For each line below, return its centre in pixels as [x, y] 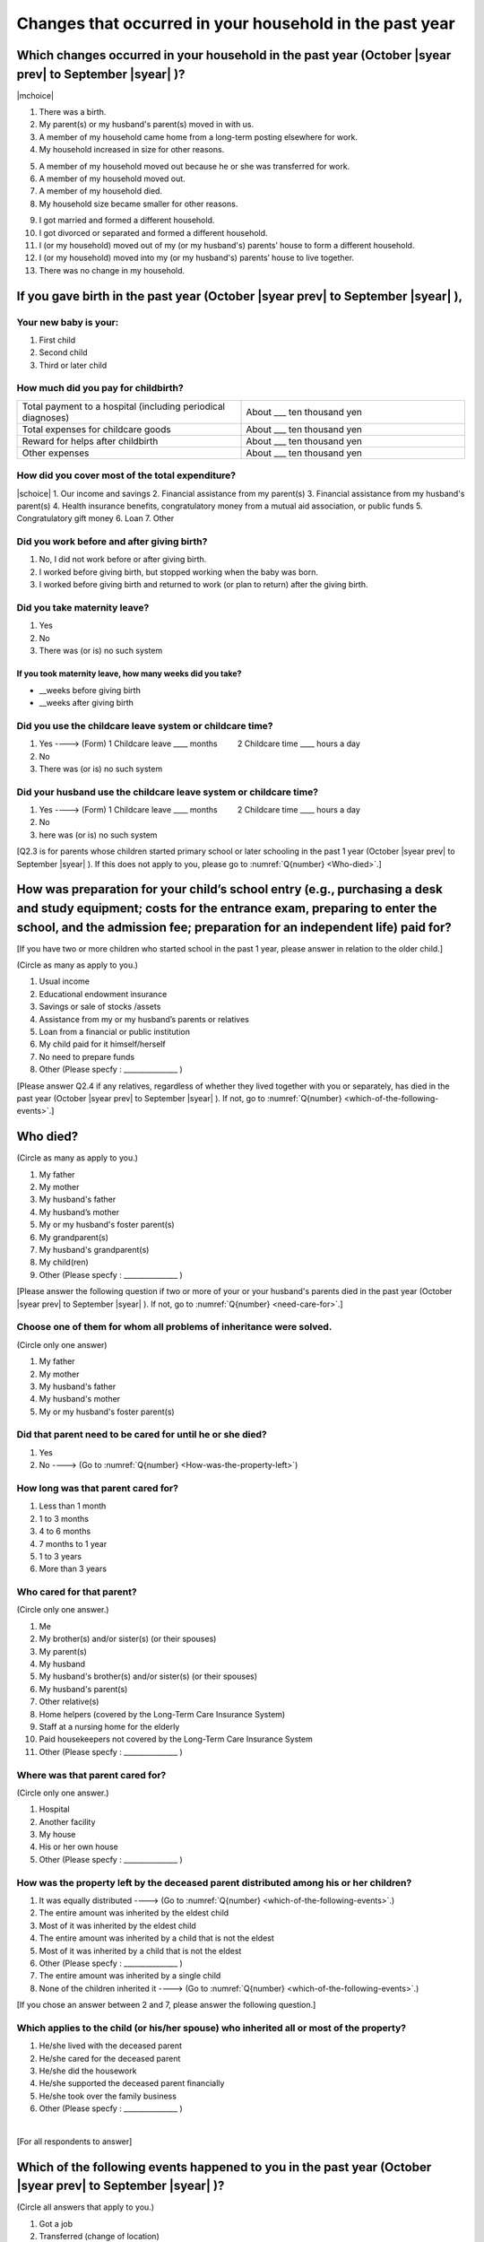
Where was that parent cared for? [91, 1775]
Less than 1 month [73, 1506]
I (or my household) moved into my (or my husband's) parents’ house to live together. [196, 258]
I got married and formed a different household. [127, 221]
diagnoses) [46, 417]
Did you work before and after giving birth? [112, 542]
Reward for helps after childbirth [90, 441]
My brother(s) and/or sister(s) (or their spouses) [128, 1639]
